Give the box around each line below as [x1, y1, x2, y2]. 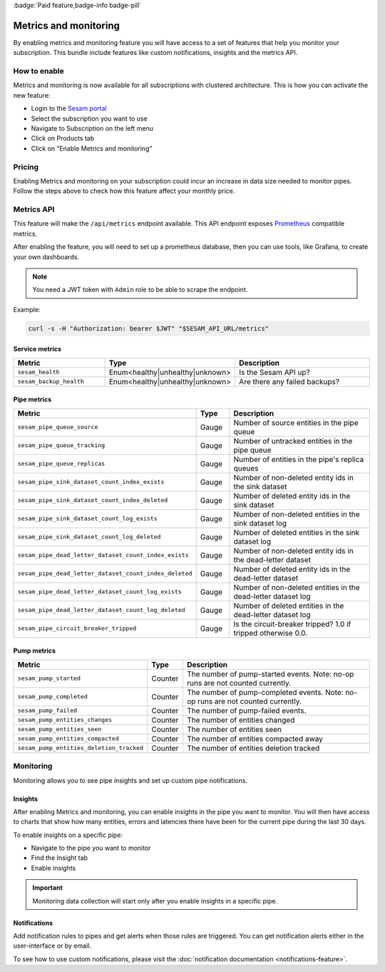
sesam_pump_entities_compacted [17, 735, 119, 743]
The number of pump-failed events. [186, 706, 307, 716]
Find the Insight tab [31, 853, 88, 862]
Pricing [13, 161, 39, 171]
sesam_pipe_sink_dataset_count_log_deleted [17, 533, 161, 541]
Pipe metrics [13, 395, 52, 404]
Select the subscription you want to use [31, 114, 148, 123]
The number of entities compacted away [186, 733, 324, 743]
